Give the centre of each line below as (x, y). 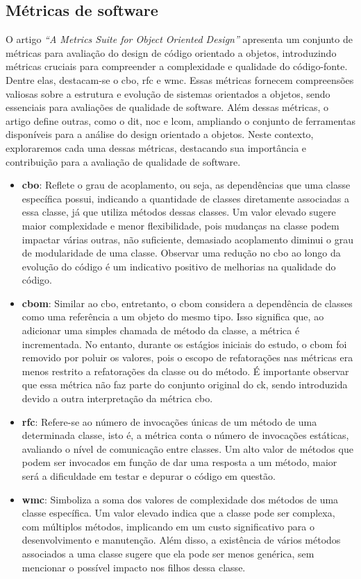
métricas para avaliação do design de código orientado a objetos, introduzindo (171, 52)
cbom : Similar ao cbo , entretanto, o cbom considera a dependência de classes (187, 303)
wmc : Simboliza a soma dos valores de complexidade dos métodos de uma (180, 499)
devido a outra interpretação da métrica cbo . (117, 398)
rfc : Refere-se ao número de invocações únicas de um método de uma (169, 421)
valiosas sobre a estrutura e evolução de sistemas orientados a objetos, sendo (168, 93)
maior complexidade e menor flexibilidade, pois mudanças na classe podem (180, 225)
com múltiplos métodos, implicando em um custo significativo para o (168, 526)
